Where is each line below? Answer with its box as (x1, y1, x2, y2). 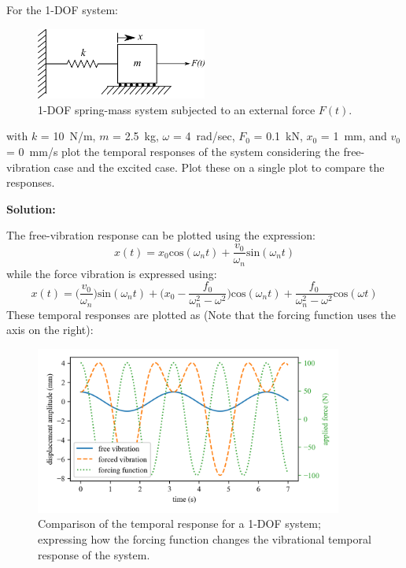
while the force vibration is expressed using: (6, 265, 217, 281)
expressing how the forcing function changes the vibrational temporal (38, 530, 371, 547)
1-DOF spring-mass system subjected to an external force (38, 101, 316, 117)
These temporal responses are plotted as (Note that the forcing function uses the (6, 306, 396, 322)
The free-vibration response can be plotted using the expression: (6, 227, 316, 243)
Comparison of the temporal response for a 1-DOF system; (38, 515, 321, 532)
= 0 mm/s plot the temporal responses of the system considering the (6, 143, 340, 160)
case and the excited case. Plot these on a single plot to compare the (54, 158, 385, 175)
